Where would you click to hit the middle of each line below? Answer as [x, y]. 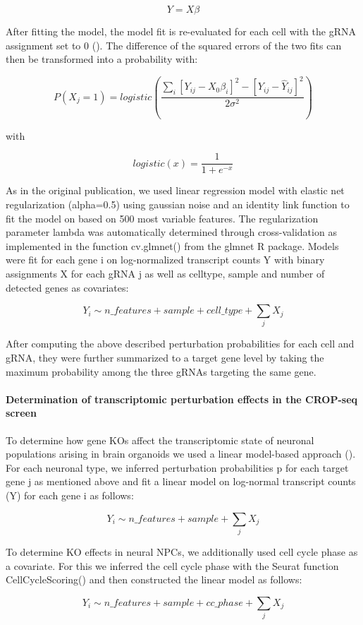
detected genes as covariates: [67, 287]
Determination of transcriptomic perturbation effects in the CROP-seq [182, 399]
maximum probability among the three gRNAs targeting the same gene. [161, 371]
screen [21, 413]
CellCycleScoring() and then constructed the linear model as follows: [154, 579]
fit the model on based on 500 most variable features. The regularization [162, 218]
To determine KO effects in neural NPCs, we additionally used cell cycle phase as [182, 551]
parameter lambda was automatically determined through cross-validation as [171, 232]
